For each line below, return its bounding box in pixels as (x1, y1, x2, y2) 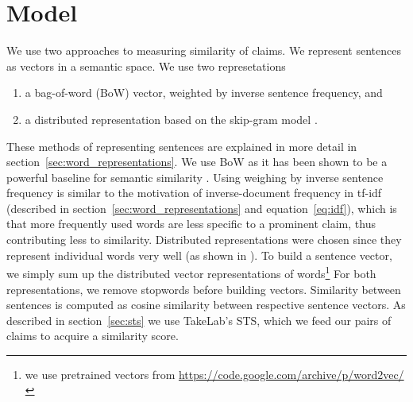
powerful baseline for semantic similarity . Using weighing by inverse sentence (6, 168, 384, 185)
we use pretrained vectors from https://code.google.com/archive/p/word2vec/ (25, 365, 404, 382)
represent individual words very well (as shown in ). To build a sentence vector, (6, 246, 392, 263)
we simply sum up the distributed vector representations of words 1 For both (6, 263, 376, 281)
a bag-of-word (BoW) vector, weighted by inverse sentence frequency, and (25, 84, 383, 101)
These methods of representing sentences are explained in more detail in (6, 137, 357, 154)
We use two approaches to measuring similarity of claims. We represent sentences (6, 42, 401, 59)
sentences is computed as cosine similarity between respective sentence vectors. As (6, 296, 406, 313)
